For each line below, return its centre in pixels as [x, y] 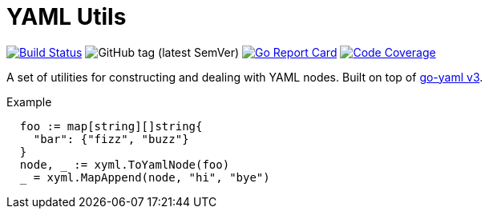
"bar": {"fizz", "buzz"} [111, 139]
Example [29, 102]
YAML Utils [67, 17]
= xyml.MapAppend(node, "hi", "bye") [152, 177]
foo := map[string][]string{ [111, 126]
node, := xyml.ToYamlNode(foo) [125, 164]
